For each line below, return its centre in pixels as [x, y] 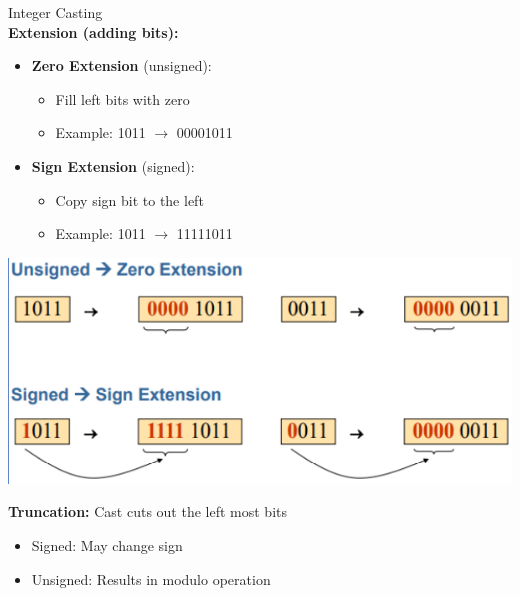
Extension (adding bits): [93, 31]
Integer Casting [55, 12]
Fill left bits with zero [122, 98]
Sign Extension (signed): [113, 165]
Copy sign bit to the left [129, 199]
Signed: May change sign [107, 544]
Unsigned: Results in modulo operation [151, 578]
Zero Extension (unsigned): [121, 65]
